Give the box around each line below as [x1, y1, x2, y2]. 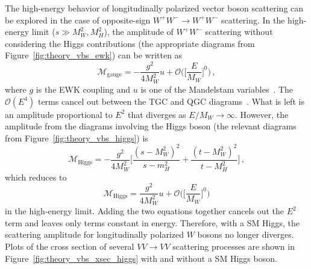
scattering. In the [221, 13, 285, 26]
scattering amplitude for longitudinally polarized [5, 228, 184, 241]
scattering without [205, 25, 273, 38]
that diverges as [127, 108, 186, 120]
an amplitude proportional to [5, 108, 113, 120]
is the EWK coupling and [36, 82, 131, 95]
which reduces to [5, 170, 67, 183]
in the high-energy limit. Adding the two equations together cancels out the [5, 205, 284, 217]
